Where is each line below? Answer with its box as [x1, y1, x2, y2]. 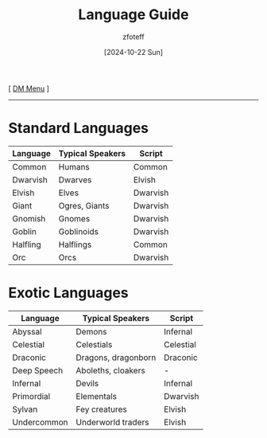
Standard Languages [8, 119, 149, 137]
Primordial [12, 390, 51, 401]
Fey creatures [75, 404, 127, 415]
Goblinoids [58, 225, 99, 237]
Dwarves [58, 174, 92, 185]
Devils [75, 377, 99, 389]
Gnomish [12, 213, 46, 224]
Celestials [75, 338, 113, 350]
